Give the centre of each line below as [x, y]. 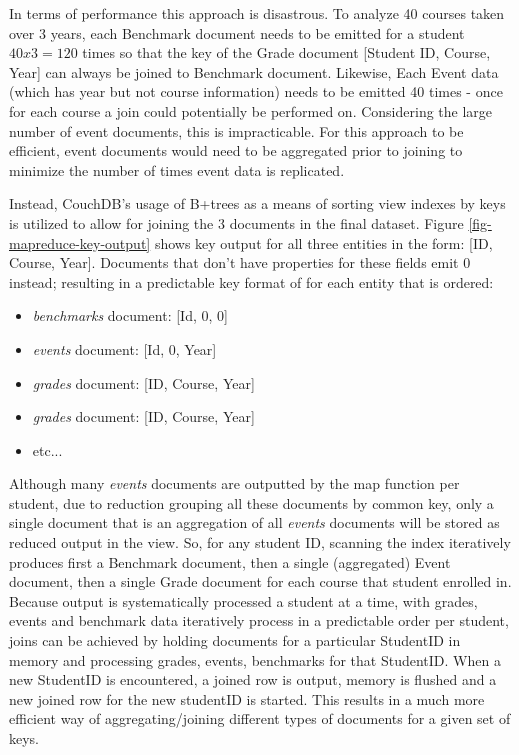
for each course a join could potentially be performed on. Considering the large [251, 110]
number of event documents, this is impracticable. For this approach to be [236, 130]
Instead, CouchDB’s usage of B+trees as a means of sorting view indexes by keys [257, 203]
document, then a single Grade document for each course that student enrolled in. [260, 581]
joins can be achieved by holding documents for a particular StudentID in [235, 640]
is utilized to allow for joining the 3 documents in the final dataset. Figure [236, 222]
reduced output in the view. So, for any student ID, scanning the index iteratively [260, 542]
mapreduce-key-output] [80, 242]
